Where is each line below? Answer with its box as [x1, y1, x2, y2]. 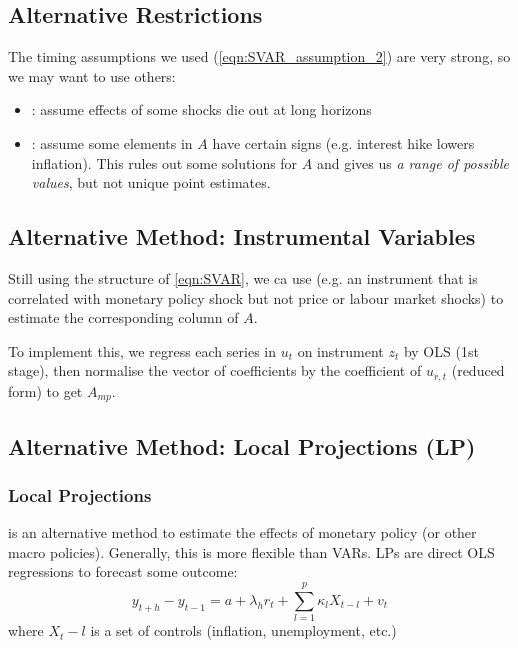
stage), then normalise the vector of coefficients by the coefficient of [8, 360, 422, 381]
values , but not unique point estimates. [31, 172, 271, 193]
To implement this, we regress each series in [8, 340, 276, 361]
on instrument [297, 340, 384, 361]
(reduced [451, 360, 505, 381]
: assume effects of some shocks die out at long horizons [31, 99, 372, 120]
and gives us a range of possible [316, 152, 509, 173]
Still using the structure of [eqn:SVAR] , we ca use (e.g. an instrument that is [8, 267, 478, 288]
